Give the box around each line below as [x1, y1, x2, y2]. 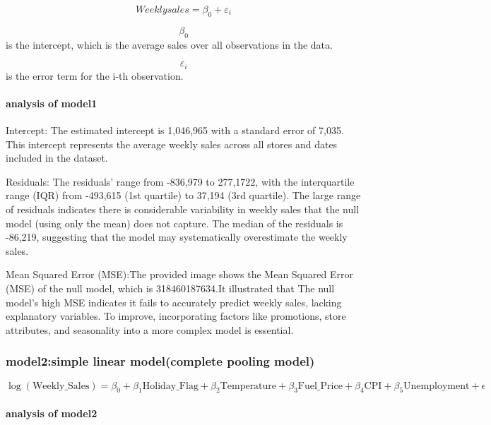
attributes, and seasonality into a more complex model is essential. [6, 322, 294, 337]
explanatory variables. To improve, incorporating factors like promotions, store [6, 309, 346, 323]
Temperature [220, 381, 277, 391]
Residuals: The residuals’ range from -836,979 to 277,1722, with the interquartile [6, 174, 355, 188]
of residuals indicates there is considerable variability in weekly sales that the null [6, 202, 360, 216]
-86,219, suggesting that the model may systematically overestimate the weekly [6, 229, 348, 244]
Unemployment [403, 381, 470, 391]
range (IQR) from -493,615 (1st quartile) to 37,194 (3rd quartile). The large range [6, 188, 361, 203]
